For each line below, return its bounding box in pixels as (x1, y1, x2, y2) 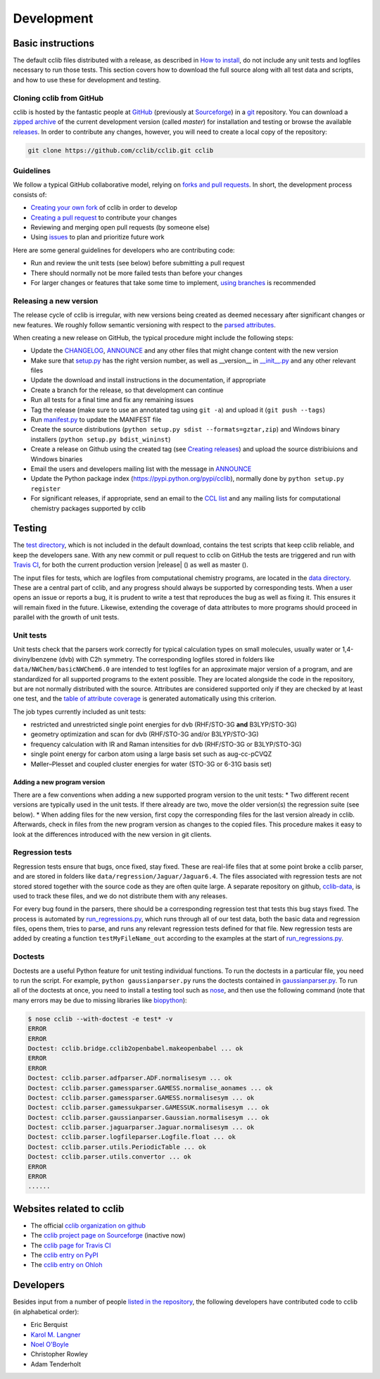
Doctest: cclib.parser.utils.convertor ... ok (27, 1153, 191, 1161)
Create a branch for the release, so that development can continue (30, 386, 224, 394)
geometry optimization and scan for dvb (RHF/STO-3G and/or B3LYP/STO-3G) (30, 730, 260, 738)
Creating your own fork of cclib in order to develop (30, 203, 177, 212)
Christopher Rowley (30, 1350, 88, 1359)
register (30, 484, 61, 493)
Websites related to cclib (13, 1202, 125, 1214)
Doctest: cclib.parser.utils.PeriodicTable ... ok (27, 1142, 207, 1151)
